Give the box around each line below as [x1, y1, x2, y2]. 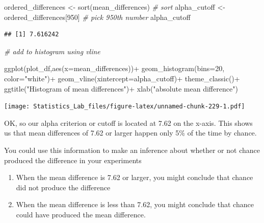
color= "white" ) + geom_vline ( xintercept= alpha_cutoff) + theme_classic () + [4, 73, 240, 83]
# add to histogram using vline [4, 46, 100, 56]
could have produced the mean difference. [16, 209, 146, 219]
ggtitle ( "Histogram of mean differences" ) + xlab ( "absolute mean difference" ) [4, 83, 238, 94]
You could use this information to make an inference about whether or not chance [4, 145, 260, 155]
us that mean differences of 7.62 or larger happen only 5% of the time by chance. [4, 127, 257, 138]
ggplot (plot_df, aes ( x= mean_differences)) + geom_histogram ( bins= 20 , [4, 63, 225, 74]
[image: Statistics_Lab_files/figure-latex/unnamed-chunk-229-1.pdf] [4, 103, 245, 110]
